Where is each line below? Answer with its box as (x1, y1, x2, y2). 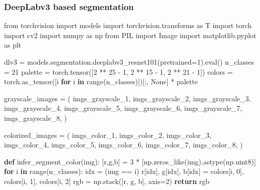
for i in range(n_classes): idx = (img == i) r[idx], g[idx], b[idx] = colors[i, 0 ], (4, 166, 244, 176)
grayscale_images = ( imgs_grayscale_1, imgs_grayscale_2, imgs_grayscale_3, (4, 93, 251, 103)
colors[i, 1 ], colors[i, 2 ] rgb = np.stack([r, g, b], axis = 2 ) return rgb (4, 175, 209, 186)
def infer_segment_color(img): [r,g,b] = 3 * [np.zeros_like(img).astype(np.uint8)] (4, 156, 256, 166)
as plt (4, 40, 22, 50)
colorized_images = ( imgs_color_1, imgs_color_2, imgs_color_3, (4, 129, 211, 140)
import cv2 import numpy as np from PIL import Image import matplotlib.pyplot (4, 30, 256, 40)
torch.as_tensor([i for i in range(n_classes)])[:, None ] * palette (4, 76, 198, 87)
